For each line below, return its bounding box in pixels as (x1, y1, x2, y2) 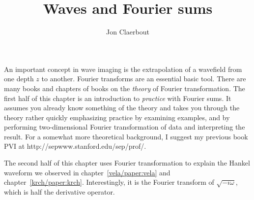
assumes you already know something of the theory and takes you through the (4, 102, 240, 113)
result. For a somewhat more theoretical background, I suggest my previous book (4, 131, 248, 141)
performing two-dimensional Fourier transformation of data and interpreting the (4, 122, 245, 132)
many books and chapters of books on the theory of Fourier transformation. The (4, 83, 245, 93)
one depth (4, 73, 34, 84)
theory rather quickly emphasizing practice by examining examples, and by (4, 112, 230, 122)
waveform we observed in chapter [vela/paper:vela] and (4, 167, 170, 177)
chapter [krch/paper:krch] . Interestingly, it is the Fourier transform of (4, 177, 214, 187)
